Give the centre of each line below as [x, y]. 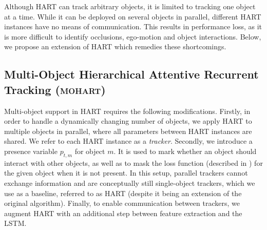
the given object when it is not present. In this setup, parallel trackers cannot [126, 173]
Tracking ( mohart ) [55, 89]
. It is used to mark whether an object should [185, 151]
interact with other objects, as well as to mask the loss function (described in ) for [133, 162]
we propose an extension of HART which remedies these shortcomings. [115, 46]
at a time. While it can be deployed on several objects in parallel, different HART [133, 16]
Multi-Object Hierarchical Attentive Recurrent [131, 74]
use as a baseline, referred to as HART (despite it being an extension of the [123, 193]
